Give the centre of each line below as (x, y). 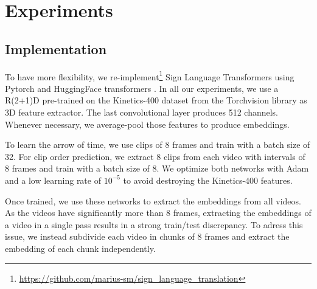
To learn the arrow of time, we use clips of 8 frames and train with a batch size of (158, 144)
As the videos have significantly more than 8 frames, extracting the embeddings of (158, 213)
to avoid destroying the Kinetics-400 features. (208, 180)
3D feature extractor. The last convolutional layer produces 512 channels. (142, 112)
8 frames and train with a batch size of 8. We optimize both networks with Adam (157, 168)
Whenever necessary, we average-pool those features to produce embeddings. (147, 124)
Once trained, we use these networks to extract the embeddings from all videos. (153, 200)
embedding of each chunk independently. (80, 248)
